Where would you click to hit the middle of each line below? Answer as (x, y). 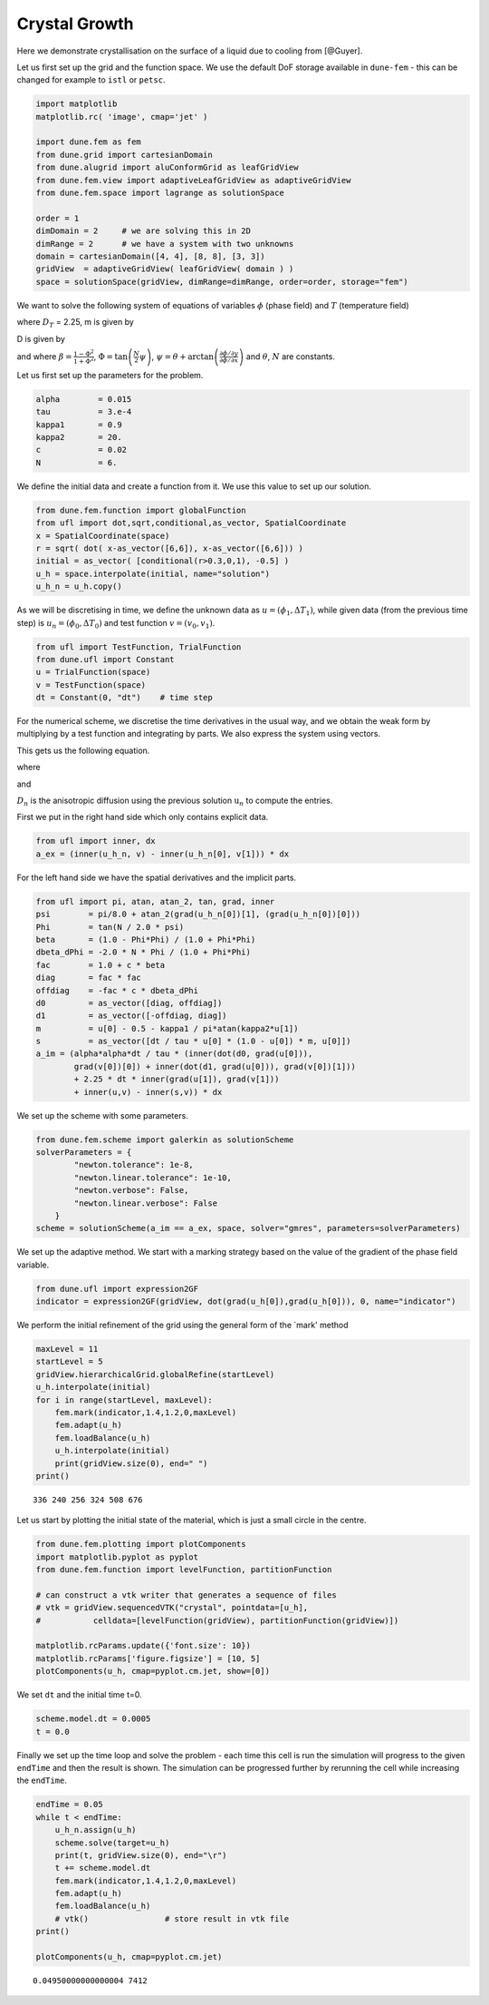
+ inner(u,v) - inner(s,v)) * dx (148, 1092)
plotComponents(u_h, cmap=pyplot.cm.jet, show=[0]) (153, 1671)
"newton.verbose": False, (131, 1190)
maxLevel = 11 (67, 1349)
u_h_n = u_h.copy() (79, 587)
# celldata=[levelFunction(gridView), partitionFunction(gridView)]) (217, 1620)
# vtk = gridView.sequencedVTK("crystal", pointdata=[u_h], (172, 1608)
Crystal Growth (76, 24)
